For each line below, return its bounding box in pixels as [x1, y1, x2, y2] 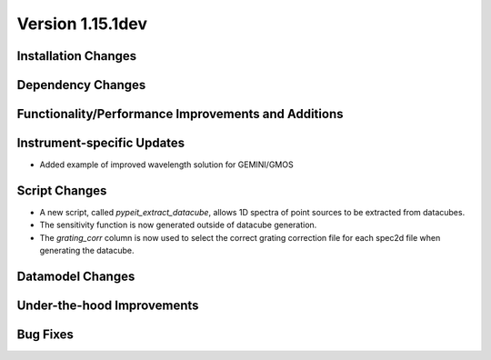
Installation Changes [16, 48, 137, 64]
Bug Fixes [16, 327, 75, 343]
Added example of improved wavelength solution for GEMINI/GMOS [39, 159, 295, 170]
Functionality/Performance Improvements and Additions [16, 106, 344, 122]
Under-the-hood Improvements [16, 298, 199, 314]
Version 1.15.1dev [16, 14, 148, 34]
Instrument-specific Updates [16, 135, 185, 151]
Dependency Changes [16, 77, 146, 93]
